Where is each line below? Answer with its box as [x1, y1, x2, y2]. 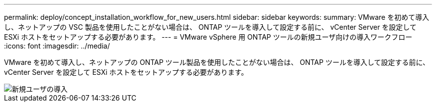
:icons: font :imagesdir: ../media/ [4, 42, 110, 50]
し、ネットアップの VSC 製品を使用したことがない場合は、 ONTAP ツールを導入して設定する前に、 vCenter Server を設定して [4, 23, 417, 31]
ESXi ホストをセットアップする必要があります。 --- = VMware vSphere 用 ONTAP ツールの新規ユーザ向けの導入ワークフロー [4, 33, 413, 41]
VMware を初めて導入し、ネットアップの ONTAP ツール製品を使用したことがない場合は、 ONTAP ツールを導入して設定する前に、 [4, 58, 430, 66]
